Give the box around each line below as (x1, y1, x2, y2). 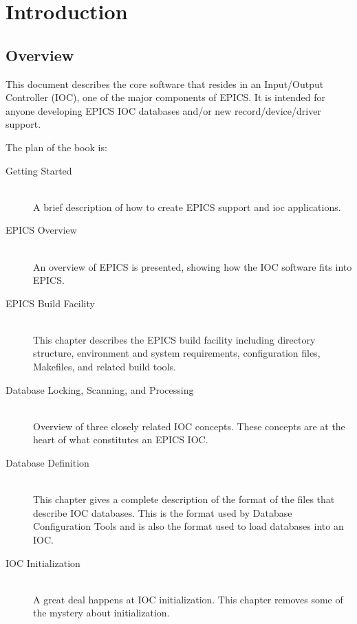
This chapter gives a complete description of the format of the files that (33, 492, 335, 506)
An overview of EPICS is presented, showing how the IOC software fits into (33, 259, 352, 274)
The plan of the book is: (6, 140, 107, 154)
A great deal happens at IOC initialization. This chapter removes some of (33, 592, 343, 606)
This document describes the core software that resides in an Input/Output (6, 76, 324, 91)
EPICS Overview (6, 223, 77, 237)
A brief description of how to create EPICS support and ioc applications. (33, 199, 341, 214)
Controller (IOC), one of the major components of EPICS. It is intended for (6, 90, 326, 104)
